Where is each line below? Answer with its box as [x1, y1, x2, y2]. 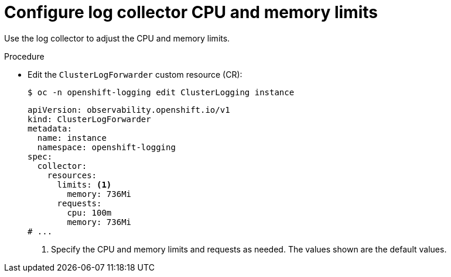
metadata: [28, 123, 72, 133]
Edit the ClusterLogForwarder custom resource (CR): [28, 69, 242, 79]
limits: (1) [57, 179, 112, 189]
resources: [47, 170, 97, 180]
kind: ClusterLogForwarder [28, 114, 151, 124]
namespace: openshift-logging [37, 142, 176, 152]
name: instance [37, 133, 107, 143]
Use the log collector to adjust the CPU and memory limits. [4, 33, 230, 43]
